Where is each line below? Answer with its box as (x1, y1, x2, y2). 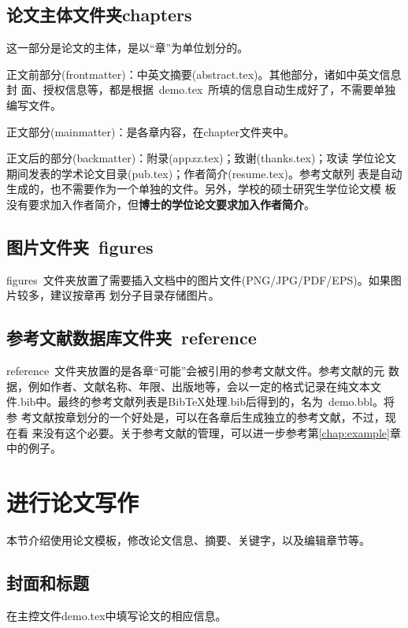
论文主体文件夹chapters (6, 2, 192, 27)
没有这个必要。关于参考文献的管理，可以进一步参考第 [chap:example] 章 (43, 424, 401, 440)
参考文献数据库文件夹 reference (6, 325, 257, 350)
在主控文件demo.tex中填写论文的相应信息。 (6, 607, 227, 623)
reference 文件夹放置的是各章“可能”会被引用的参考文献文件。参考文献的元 (6, 362, 385, 379)
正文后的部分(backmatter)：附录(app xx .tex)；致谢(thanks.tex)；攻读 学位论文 (6, 150, 396, 166)
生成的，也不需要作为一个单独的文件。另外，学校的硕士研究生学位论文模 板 (6, 180, 396, 197)
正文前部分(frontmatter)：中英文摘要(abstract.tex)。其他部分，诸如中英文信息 (6, 65, 402, 82)
